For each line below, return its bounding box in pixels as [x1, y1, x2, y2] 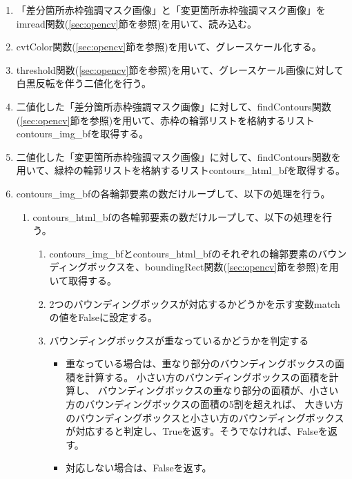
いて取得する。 [49, 273, 117, 287]
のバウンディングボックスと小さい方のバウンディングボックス [66, 410, 344, 424]
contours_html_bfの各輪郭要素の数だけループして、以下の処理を [32, 209, 322, 224]
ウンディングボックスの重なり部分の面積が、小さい [107, 383, 339, 398]
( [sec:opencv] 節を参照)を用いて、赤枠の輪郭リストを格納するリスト [16, 113, 315, 127]
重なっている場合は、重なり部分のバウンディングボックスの [66, 356, 335, 371]
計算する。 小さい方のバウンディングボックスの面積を [85, 369, 329, 384]
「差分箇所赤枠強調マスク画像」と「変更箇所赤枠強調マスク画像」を [16, 3, 326, 17]
